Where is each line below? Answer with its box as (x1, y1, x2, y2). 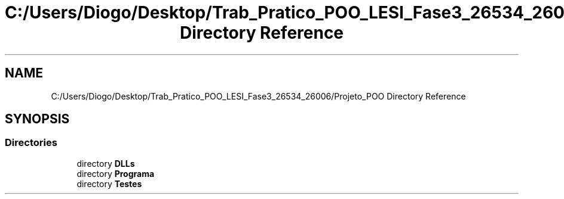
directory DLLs (76, 158, 135, 169)
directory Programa (76, 168, 155, 179)
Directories (5, 136, 57, 149)
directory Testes (76, 178, 142, 189)
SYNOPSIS (5, 111, 70, 127)
